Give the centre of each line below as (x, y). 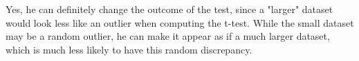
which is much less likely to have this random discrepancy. (129, 49)
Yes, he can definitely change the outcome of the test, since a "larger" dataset (169, 9)
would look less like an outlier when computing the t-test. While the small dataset (180, 22)
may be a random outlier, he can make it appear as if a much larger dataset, (168, 36)
